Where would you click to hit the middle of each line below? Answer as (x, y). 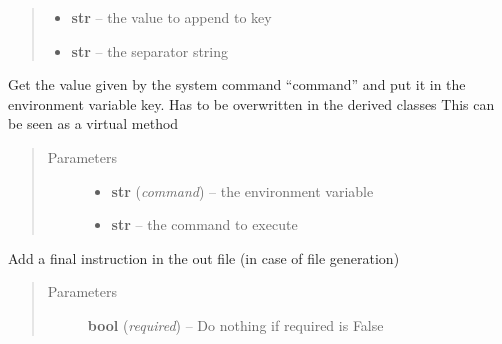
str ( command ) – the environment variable (242, 190)
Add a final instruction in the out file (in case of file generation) (204, 257)
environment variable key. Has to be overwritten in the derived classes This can (251, 103)
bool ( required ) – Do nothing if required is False (235, 324)
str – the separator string (150, 50)
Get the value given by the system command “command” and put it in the (237, 84)
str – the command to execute (204, 224)
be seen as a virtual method (93, 123)
